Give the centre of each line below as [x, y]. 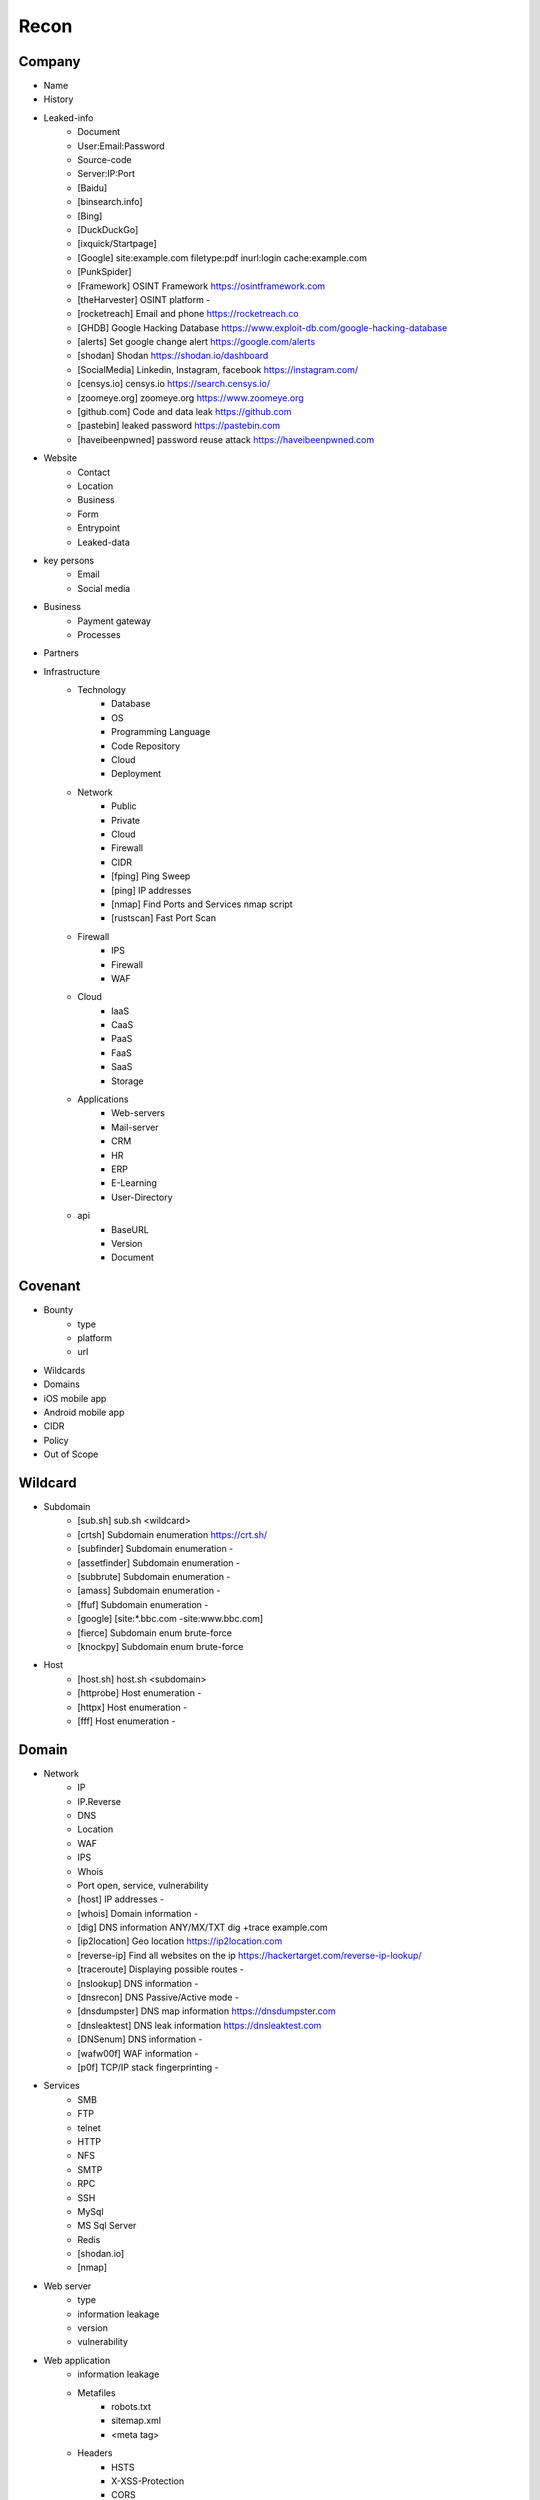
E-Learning [134, 1183]
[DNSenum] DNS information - [140, 2039]
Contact [93, 472]
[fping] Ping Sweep [151, 876]
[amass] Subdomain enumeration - [149, 1591]
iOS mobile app [75, 1398]
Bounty [58, 1310]
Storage [127, 1081]
